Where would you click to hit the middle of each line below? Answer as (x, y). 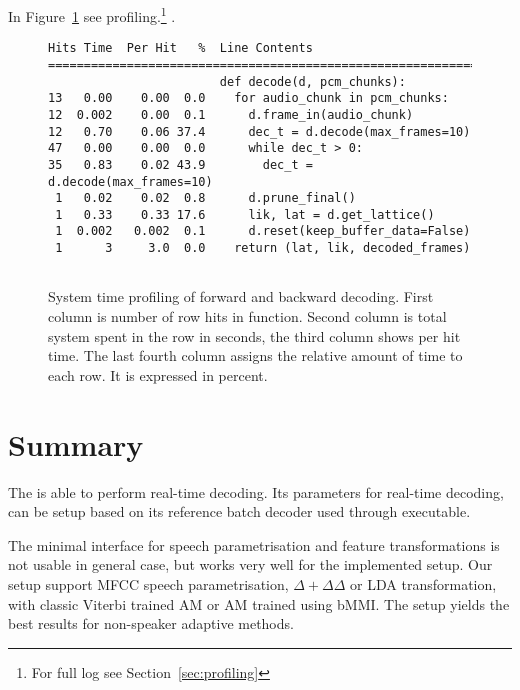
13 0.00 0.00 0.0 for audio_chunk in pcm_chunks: (248, 98)
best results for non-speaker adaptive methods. (151, 623)
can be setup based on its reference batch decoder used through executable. (239, 511)
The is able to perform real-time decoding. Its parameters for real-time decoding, (256, 491)
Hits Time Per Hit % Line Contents (180, 48)
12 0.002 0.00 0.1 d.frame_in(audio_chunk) (231, 114)
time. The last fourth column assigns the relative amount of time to (255, 355)
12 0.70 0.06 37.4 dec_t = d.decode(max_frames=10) (259, 131)
